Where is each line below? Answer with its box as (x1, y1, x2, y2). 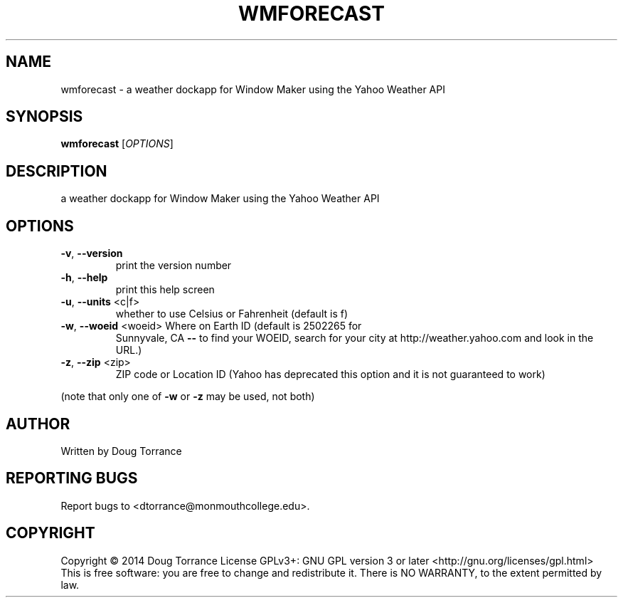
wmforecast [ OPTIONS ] (60, 137, 174, 150)
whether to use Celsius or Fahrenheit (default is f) (115, 308, 348, 320)
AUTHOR (6, 414, 70, 433)
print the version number (115, 259, 232, 272)
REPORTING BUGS (6, 469, 138, 488)
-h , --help (60, 271, 108, 284)
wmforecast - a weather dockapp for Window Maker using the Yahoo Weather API (60, 83, 445, 95)
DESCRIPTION (6, 162, 107, 180)
